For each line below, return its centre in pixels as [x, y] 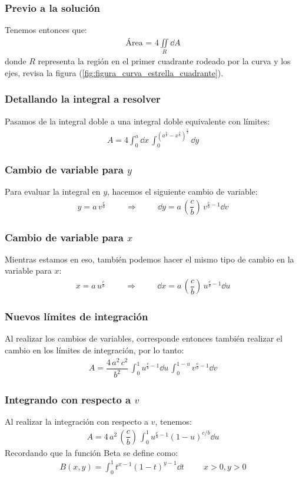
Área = [139, 43]
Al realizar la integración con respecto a [77, 421]
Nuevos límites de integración [77, 316]
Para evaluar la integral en [53, 191]
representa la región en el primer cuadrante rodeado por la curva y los [164, 61]
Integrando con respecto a [68, 399]
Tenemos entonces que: [46, 30]
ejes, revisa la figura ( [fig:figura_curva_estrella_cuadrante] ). [114, 72]
